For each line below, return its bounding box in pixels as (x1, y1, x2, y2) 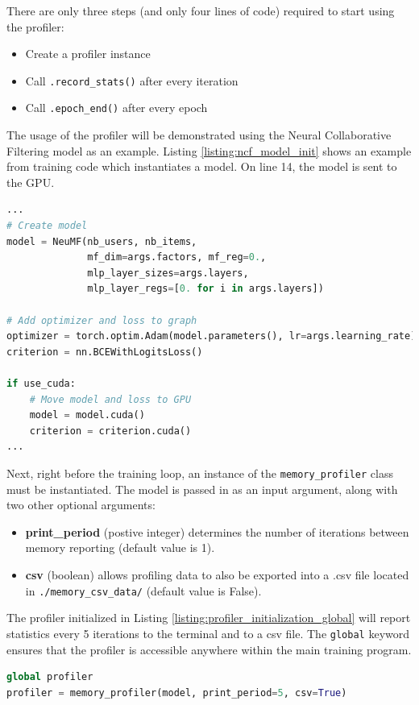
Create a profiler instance (25, 45, 151, 62)
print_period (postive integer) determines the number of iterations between (25, 523, 409, 540)
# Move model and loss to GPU (29, 393, 192, 405)
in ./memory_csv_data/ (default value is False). (25, 582, 262, 599)
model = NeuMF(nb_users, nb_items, (6, 235, 197, 247)
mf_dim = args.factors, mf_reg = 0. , (87, 251, 267, 263)
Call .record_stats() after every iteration (25, 72, 239, 89)
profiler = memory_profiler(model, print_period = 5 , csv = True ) (6, 686, 347, 699)
